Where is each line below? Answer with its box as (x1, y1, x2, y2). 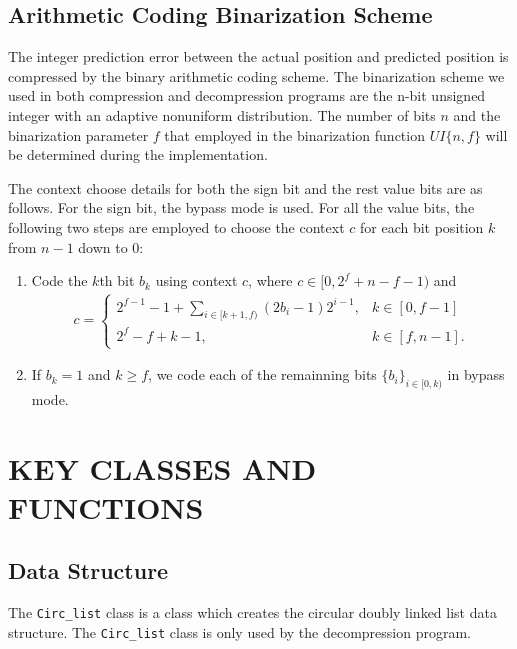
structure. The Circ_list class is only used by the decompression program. (8, 621, 471, 642)
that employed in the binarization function (164, 124, 425, 145)
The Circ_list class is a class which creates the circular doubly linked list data (8, 602, 497, 623)
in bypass (447, 364, 505, 385)
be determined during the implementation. (8, 144, 268, 165)
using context (155, 270, 238, 291)
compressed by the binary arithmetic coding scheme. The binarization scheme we (8, 65, 505, 86)
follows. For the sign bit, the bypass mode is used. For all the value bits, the (8, 197, 475, 218)
